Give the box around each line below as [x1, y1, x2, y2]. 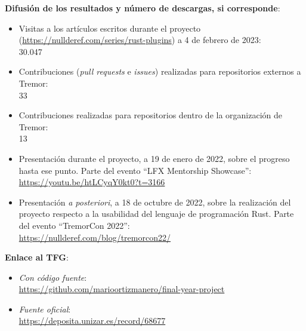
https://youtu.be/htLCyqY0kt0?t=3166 [18, 176, 165, 188]
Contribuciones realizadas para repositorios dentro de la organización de [18, 109, 283, 121]
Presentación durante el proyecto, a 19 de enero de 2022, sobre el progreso [18, 152, 290, 164]
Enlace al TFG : [5, 251, 69, 263]
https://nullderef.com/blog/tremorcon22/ [18, 231, 171, 243]
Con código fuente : [18, 271, 87, 283]
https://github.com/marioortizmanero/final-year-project [18, 283, 225, 295]
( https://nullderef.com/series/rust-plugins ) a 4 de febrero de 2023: [18, 33, 261, 46]
